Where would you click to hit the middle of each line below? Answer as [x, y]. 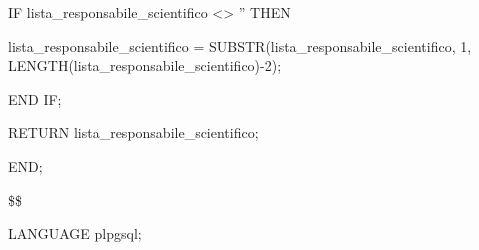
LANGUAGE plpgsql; [75, 233]
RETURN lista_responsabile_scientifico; [133, 132]
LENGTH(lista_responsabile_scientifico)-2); [145, 65]
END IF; [35, 98]
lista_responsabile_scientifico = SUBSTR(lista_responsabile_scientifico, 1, [240, 45]
